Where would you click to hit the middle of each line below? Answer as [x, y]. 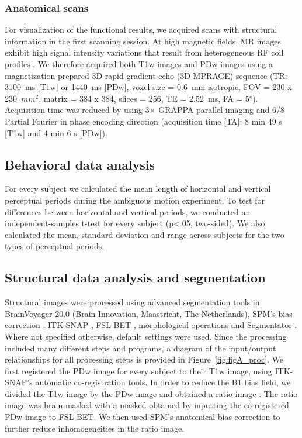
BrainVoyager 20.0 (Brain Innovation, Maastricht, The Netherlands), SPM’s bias [149, 313]
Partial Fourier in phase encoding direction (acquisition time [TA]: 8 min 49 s [143, 121]
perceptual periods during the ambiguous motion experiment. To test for [135, 200]
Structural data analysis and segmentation [135, 277]
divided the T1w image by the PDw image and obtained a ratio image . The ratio [151, 393]
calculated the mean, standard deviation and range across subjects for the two [145, 234]
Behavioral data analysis [80, 164]
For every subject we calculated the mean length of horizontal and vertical [138, 189]
